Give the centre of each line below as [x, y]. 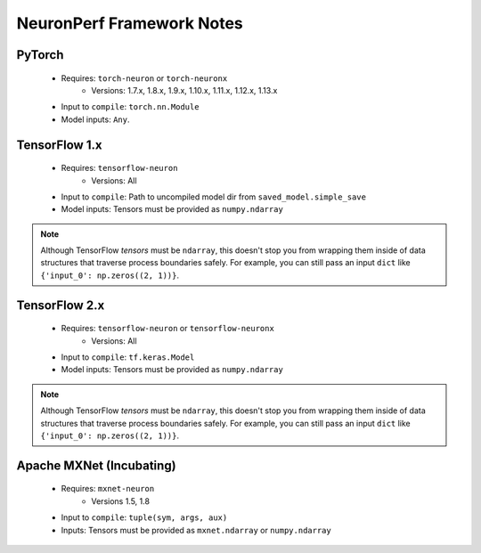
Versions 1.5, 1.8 [121, 501]
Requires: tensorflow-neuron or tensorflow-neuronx [168, 329]
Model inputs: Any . [95, 119]
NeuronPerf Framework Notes [130, 23]
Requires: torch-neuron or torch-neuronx [144, 78]
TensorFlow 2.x [61, 305]
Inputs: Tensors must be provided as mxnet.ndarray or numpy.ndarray [196, 530]
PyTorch [40, 55]
